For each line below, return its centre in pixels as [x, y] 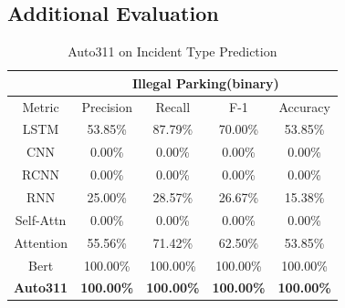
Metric [41, 106]
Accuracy [304, 106]
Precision [107, 106]
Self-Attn [41, 219]
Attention [41, 242]
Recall [173, 106]
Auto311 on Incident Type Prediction [172, 51]
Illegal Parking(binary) [205, 82]
